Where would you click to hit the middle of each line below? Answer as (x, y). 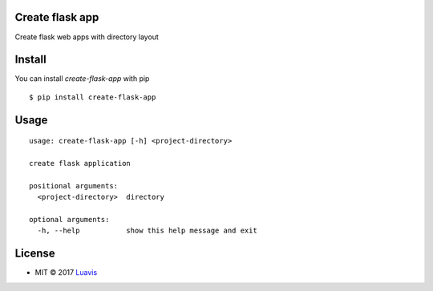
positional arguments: (74, 186)
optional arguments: (69, 219)
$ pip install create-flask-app (93, 97)
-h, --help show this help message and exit (148, 231)
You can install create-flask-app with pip (82, 79)
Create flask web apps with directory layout (87, 37)
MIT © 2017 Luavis (66, 273)
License (35, 254)
